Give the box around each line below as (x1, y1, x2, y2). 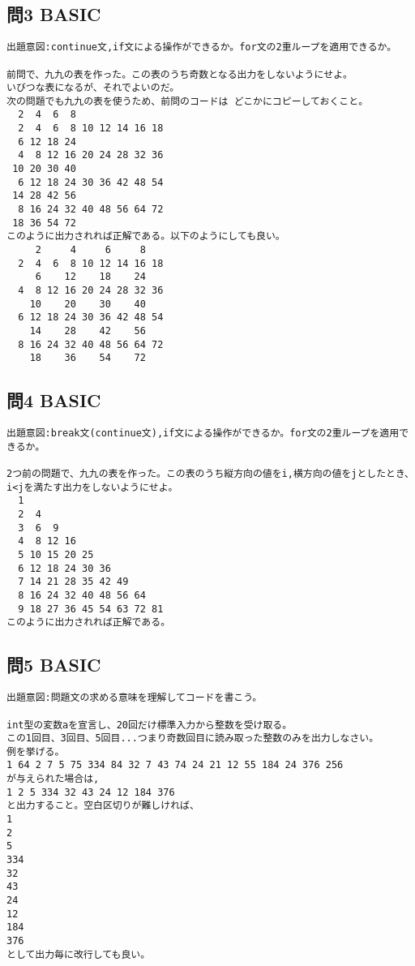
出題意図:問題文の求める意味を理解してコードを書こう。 (6, 692, 263, 704)
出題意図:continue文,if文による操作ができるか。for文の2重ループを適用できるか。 (6, 41, 397, 54)
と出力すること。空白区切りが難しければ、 (6, 800, 199, 812)
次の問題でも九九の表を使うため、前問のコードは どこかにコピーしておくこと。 (6, 95, 369, 107)
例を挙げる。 (6, 745, 65, 758)
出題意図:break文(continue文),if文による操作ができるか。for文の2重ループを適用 (6, 427, 400, 440)
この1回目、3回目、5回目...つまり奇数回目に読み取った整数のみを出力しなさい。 (6, 732, 379, 745)
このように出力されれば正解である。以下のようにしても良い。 (6, 230, 285, 243)
